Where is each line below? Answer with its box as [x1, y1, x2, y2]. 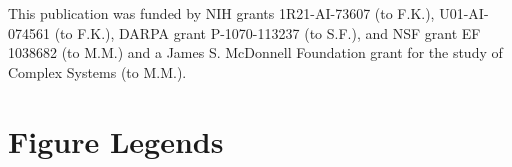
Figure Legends [8, 120, 224, 161]
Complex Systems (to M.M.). [8, 61, 187, 82]
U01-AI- [439, 3, 489, 23]
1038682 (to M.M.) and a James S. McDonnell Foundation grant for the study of [8, 42, 503, 63]
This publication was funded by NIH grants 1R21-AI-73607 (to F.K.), [8, 3, 435, 23]
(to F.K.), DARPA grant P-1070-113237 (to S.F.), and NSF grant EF [54, 22, 481, 43]
